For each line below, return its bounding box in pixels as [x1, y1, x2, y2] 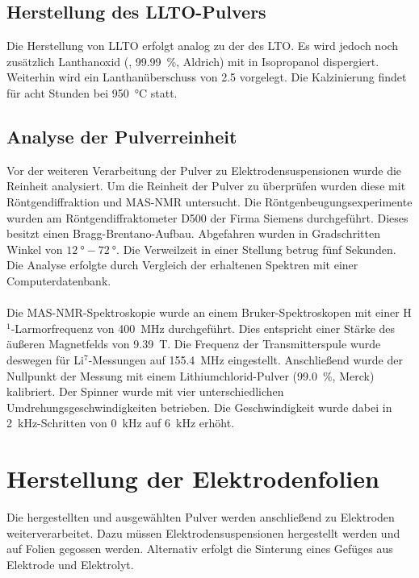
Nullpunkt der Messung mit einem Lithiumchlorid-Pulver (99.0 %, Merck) [6, 367, 375, 384]
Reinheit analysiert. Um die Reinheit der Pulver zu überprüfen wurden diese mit [6, 177, 406, 194]
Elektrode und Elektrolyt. [6, 555, 134, 572]
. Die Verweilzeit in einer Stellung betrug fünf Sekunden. [116, 240, 396, 257]
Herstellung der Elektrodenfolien [6, 462, 379, 495]
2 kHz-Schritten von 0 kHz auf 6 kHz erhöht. [6, 414, 235, 431]
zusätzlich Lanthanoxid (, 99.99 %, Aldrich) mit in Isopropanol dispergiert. [6, 52, 379, 69]
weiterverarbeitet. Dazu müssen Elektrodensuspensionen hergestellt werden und [6, 524, 400, 541]
